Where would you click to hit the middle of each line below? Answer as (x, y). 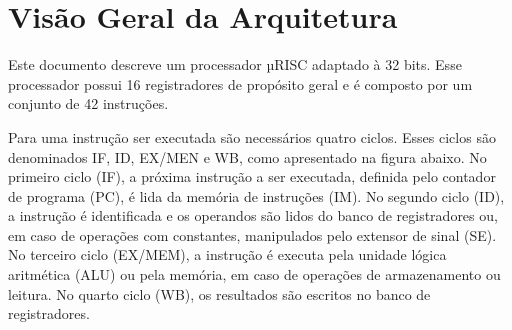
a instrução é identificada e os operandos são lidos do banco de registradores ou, (253, 215)
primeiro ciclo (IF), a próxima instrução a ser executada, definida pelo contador (252, 176)
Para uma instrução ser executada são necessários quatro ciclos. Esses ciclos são (252, 136)
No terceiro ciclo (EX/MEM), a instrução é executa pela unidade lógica (227, 254)
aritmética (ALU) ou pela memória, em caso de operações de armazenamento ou (254, 274)
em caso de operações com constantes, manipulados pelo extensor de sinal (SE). (252, 234)
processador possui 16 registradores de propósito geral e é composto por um (240, 83)
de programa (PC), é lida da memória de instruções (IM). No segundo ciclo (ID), (256, 195)
